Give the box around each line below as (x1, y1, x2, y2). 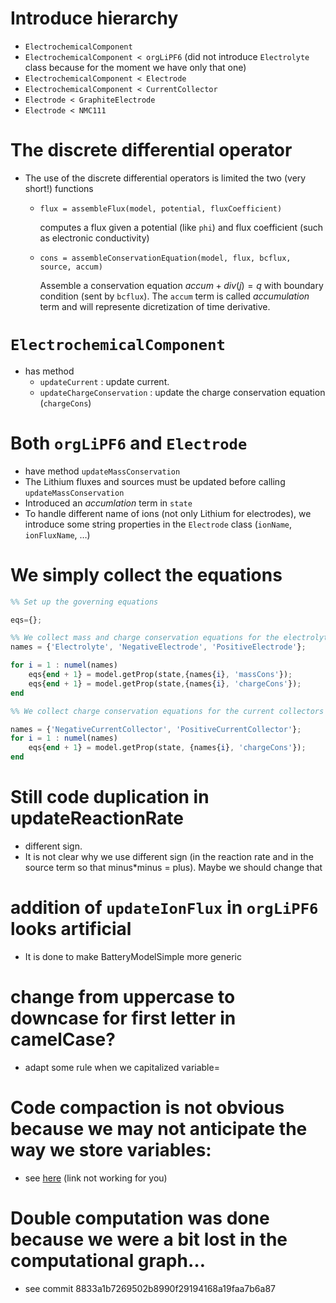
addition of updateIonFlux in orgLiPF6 (10, 897, 319, 919)
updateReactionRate (10, 807, 184, 830)
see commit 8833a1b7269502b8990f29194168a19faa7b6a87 (24, 1282, 276, 1294)
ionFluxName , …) (24, 528, 91, 541)
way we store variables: (10, 1139, 212, 1162)
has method (24, 365, 75, 377)
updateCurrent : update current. (39, 375, 170, 387)
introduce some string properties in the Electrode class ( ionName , (24, 518, 293, 530)
